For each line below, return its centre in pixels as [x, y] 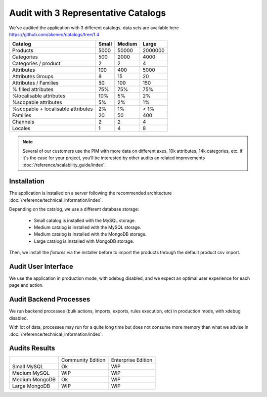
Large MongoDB [31, 386]
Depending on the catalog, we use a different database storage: [74, 209]
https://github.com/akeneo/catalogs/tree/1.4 [54, 34]
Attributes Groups [33, 77]
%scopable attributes [37, 102]
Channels [23, 122]
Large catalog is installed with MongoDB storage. [84, 241]
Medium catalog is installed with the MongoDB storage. [90, 234]
